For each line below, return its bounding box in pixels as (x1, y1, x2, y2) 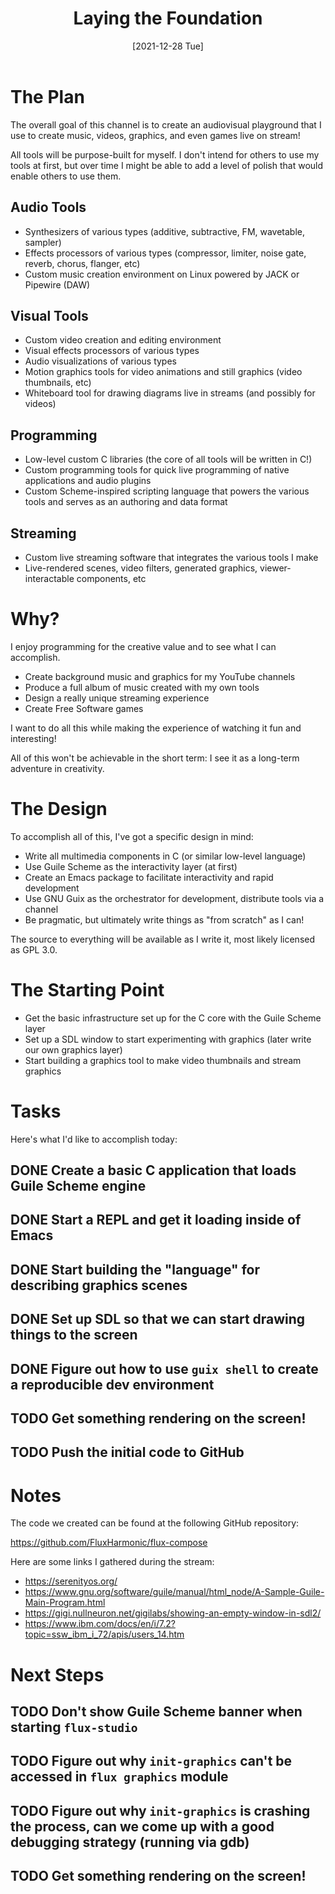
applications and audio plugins (24, 475, 152, 487)
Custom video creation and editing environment (24, 334, 222, 346)
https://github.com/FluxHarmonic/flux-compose (10, 1537, 208, 1549)
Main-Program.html (24, 1597, 106, 1609)
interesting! (10, 732, 57, 744)
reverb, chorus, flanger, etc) (24, 257, 141, 269)
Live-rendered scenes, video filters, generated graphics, (24, 562, 258, 574)
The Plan (10, 85, 85, 108)
